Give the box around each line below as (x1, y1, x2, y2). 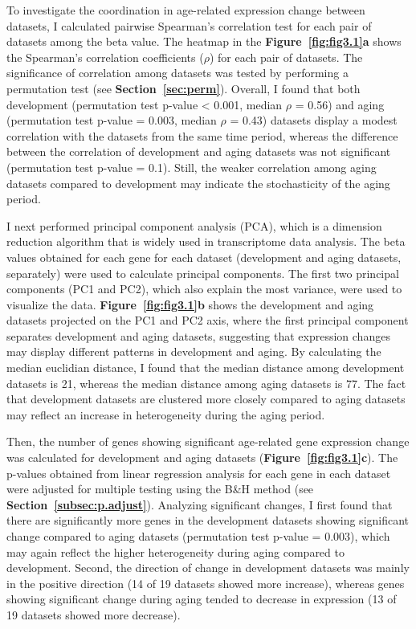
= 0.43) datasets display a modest (230, 112, 398, 129)
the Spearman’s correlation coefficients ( (6, 48, 204, 65)
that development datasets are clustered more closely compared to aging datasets (6, 390, 406, 407)
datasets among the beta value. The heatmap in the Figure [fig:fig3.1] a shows (6, 33, 402, 50)
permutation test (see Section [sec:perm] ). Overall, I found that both (6, 80, 361, 96)
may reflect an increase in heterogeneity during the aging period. (6, 406, 325, 423)
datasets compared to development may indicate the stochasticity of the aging (6, 174, 390, 191)
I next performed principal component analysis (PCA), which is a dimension (6, 217, 382, 234)
